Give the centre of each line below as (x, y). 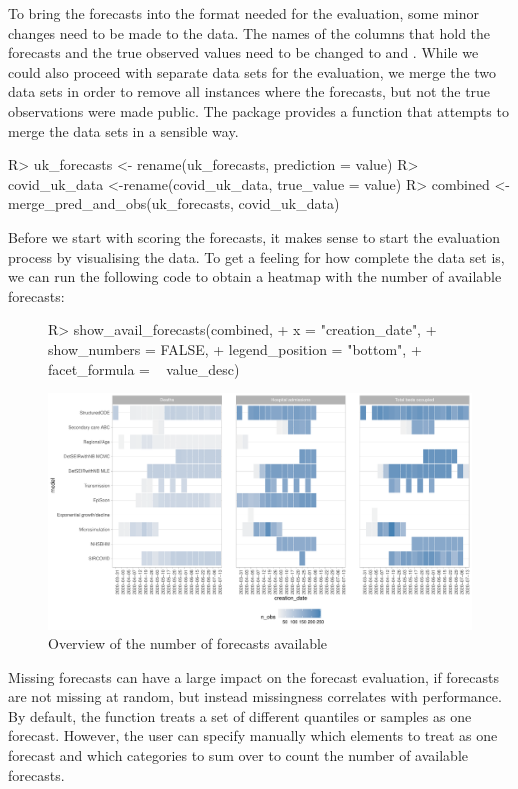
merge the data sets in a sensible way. (123, 130)
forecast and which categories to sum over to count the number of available (238, 755)
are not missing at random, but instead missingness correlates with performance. (255, 696)
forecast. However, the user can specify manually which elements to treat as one (253, 735)
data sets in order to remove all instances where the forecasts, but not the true (249, 91)
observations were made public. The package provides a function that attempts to (258, 110)
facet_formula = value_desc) (144, 368)
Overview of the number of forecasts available (188, 643)
